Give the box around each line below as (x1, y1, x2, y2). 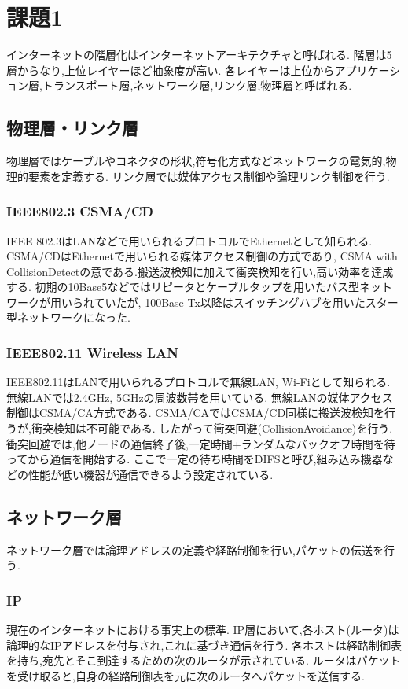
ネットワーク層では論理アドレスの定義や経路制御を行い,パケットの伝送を (6, 541, 384, 558)
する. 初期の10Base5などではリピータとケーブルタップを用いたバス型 (6, 278, 360, 295)
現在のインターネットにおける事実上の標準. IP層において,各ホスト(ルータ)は (6, 621, 399, 638)
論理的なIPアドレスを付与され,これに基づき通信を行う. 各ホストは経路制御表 (6, 636, 402, 653)
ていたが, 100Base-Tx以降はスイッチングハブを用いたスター (94, 293, 399, 310)
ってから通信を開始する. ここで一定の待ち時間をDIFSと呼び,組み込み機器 (6, 451, 383, 467)
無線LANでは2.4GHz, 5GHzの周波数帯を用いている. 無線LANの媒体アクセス (6, 389, 393, 405)
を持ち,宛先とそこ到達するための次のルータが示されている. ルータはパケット (6, 652, 401, 669)
